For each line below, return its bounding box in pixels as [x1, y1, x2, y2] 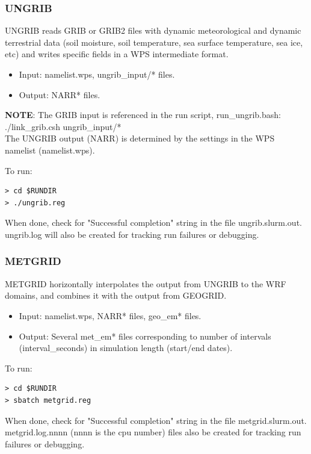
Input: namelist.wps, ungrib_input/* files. [19, 68, 175, 80]
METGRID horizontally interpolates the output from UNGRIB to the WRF [5, 277, 286, 290]
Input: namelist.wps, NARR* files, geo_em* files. [19, 309, 202, 322]
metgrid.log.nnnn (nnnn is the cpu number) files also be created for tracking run [5, 426, 301, 438]
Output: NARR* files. [19, 88, 100, 101]
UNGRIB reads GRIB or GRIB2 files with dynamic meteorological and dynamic [5, 24, 301, 37]
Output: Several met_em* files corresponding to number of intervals [19, 329, 271, 342]
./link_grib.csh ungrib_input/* [5, 120, 122, 132]
